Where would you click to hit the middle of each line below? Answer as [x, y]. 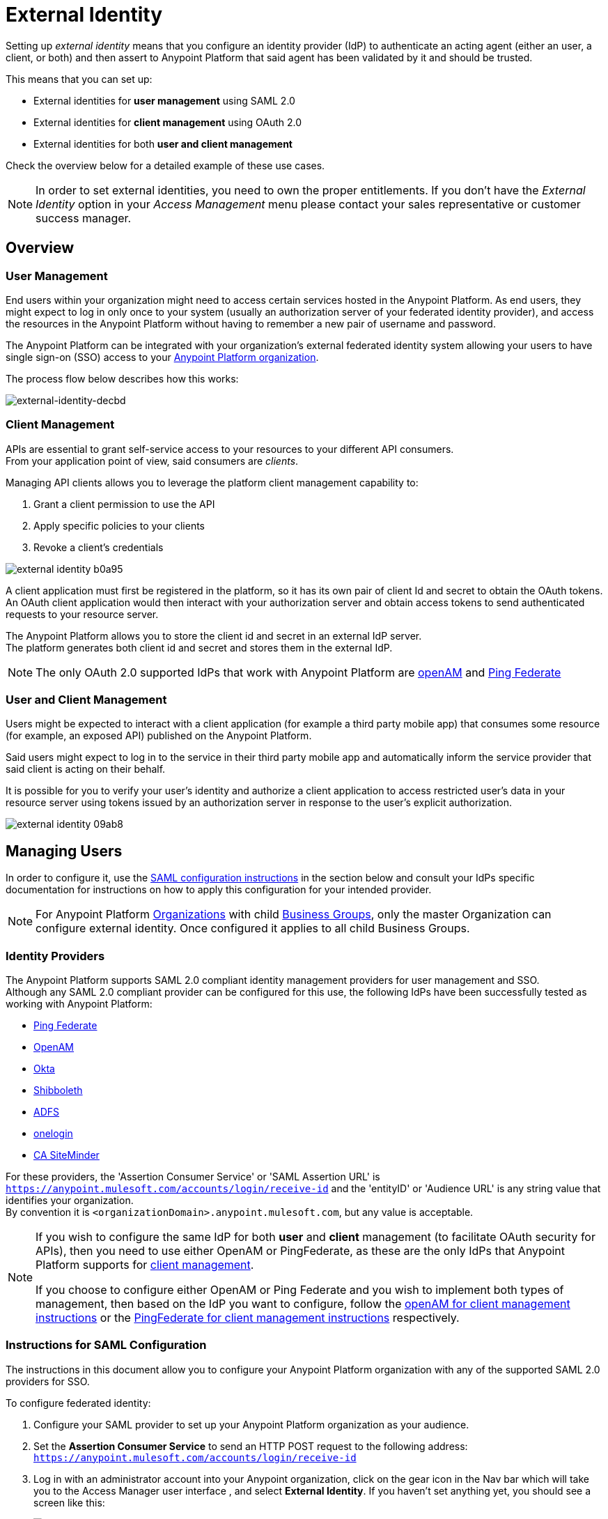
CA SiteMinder [67, 1155]
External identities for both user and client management [163, 144]
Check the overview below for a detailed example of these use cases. [165, 165]
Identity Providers [55, 956]
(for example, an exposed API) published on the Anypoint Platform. [159, 736]
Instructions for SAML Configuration [106, 1345]
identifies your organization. [70, 1201]
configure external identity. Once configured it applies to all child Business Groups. [253, 928]
